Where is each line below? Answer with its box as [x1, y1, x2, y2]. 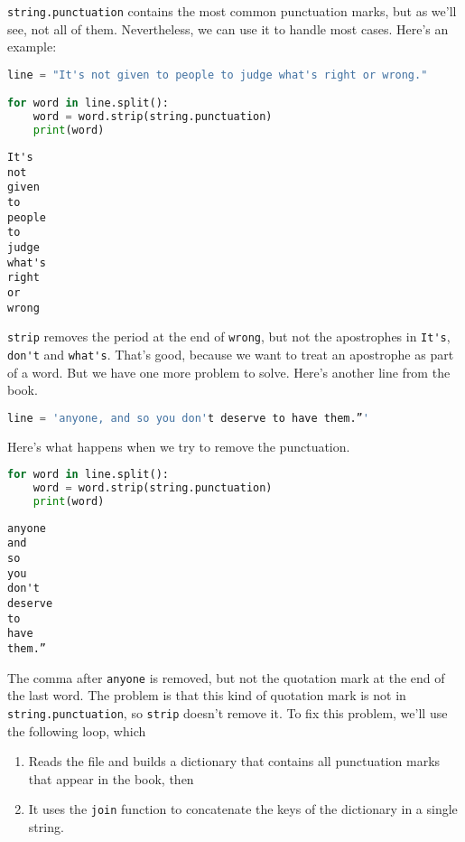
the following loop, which [7, 721, 146, 740]
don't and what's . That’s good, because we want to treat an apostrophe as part [7, 344, 454, 363]
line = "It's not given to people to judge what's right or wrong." [7, 68, 428, 81]
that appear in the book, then [28, 769, 194, 788]
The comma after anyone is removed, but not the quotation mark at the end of [7, 668, 445, 687]
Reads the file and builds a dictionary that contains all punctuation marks [28, 752, 441, 771]
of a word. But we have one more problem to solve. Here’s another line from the [7, 362, 451, 381]
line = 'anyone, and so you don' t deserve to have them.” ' [7, 411, 369, 425]
